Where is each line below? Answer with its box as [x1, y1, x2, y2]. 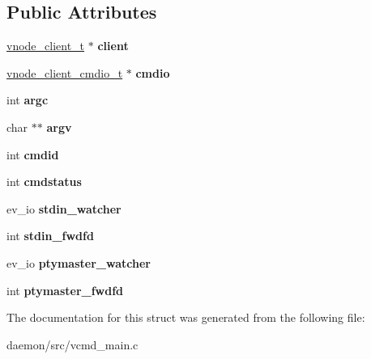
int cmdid [6, 146, 59, 163]
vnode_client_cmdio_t [6, 64, 123, 81]
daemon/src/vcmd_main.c [6, 336, 139, 353]
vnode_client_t [6, 37, 85, 54]
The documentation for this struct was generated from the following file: [6, 309, 365, 326]
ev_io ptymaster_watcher [6, 254, 151, 271]
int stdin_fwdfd [6, 227, 94, 244]
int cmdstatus [6, 173, 82, 190]
